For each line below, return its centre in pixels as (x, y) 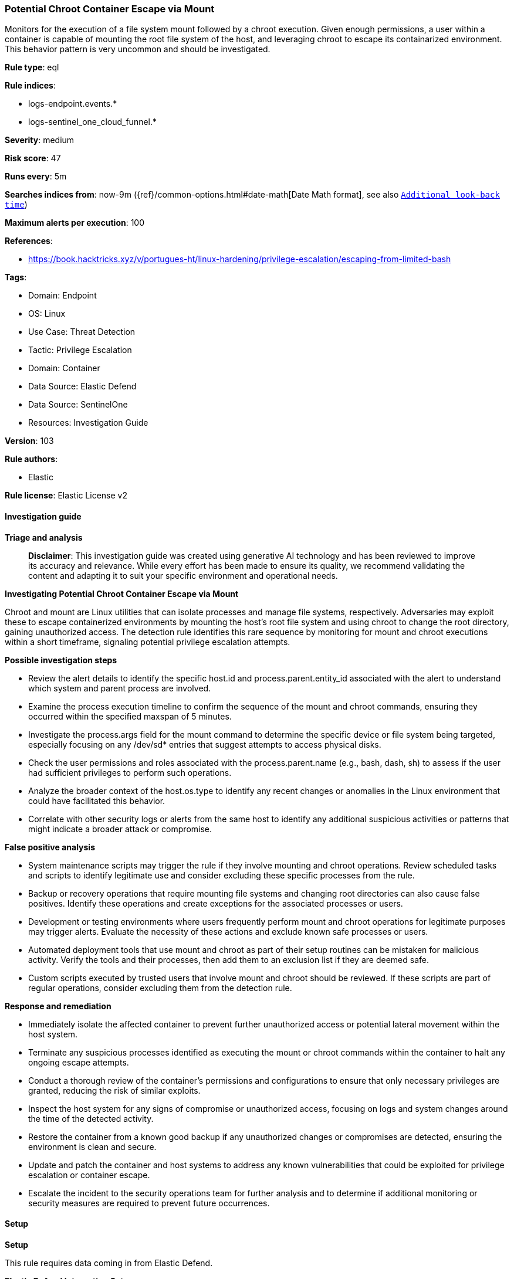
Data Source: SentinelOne (78, 405)
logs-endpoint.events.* (73, 104)
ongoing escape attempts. (79, 1062)
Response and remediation (58, 1006)
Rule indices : (30, 86)
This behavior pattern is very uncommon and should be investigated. (138, 49)
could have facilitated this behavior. (97, 800)
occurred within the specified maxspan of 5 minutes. (130, 716)
